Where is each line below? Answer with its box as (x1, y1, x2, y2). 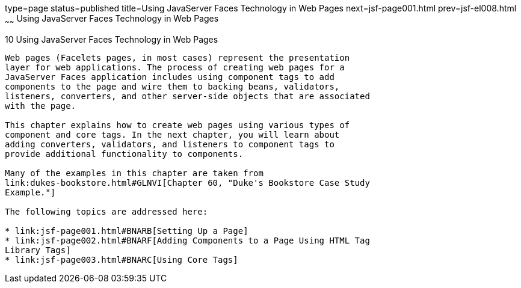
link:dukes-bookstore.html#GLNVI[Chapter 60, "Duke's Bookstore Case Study (5, 177, 370, 188)
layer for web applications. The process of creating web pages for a (5, 62, 345, 72)
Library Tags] (5, 245, 71, 255)
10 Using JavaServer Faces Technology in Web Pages (5, 34, 218, 44)
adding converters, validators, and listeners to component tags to (5, 139, 334, 149)
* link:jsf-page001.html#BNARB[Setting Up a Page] (5, 225, 248, 236)
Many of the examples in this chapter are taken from (5, 168, 264, 178)
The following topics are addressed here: (5, 206, 208, 216)
